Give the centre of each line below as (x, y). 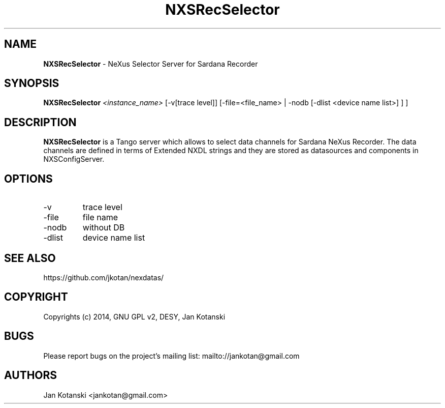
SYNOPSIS (32, 83)
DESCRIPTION (40, 122)
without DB (104, 228)
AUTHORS (31, 375)
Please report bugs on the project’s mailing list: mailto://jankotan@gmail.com (171, 356)
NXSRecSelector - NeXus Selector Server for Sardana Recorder (151, 64)
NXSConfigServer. (74, 159)
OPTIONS (28, 179)
